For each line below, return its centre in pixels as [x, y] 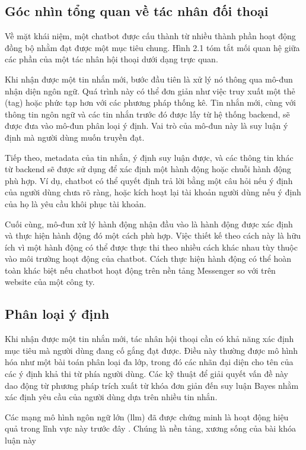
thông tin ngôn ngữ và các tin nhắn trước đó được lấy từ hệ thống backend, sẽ [147, 114]
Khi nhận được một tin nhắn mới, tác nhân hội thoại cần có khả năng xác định [149, 339]
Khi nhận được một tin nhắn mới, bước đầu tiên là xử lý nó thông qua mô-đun [149, 79]
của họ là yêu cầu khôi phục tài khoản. [76, 203]
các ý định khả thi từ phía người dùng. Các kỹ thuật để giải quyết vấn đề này [146, 374]
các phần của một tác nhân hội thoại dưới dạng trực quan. [111, 59]
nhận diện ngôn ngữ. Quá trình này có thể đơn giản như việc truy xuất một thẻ [150, 91]
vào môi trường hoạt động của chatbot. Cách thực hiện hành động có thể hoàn [148, 259]
